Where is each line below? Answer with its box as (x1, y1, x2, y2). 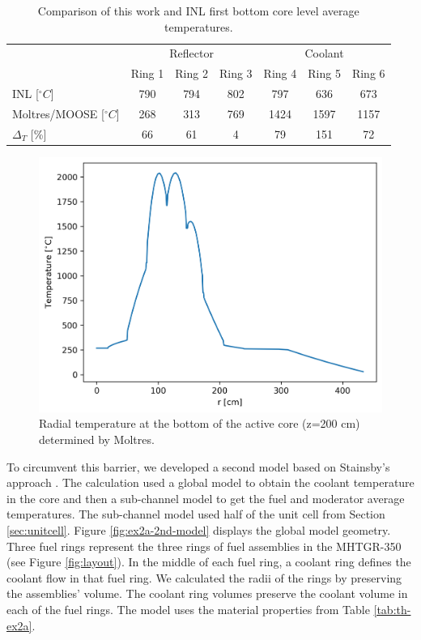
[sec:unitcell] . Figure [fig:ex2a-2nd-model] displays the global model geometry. (6, 522, 391, 539)
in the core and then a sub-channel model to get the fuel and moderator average (6, 489, 405, 506)
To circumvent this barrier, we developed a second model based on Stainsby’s (6, 458, 390, 475)
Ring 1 (130, 65, 164, 82)
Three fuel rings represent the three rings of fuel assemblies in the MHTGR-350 (6, 537, 402, 554)
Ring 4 (263, 65, 297, 82)
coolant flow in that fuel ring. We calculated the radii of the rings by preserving (6, 569, 402, 586)
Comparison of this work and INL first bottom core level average (37, 2, 359, 19)
